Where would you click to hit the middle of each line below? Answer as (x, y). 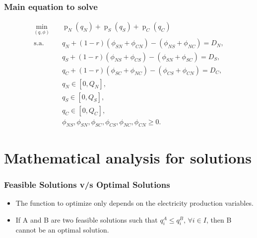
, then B (219, 219)
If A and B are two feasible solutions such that (87, 219)
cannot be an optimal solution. (62, 230)
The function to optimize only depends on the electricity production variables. (134, 203)
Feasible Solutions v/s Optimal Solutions (87, 184)
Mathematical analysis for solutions (128, 157)
